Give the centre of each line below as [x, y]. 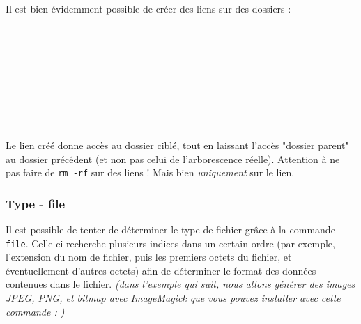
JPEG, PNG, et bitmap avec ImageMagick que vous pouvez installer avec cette [173, 298]
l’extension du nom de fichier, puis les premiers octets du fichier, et [149, 257]
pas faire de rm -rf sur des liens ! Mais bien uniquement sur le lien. [150, 172]
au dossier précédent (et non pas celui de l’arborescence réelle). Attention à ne [173, 159]
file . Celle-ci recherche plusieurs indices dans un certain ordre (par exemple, [170, 243]
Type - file [36, 203]
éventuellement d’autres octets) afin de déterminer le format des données [161, 270]
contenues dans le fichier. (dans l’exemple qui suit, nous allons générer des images [180, 284]
